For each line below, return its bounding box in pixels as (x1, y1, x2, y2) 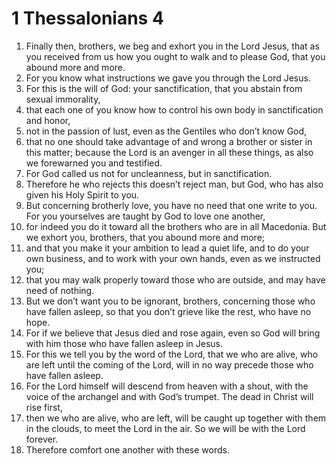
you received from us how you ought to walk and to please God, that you (25, 50, 326, 62)
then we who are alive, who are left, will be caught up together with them (25, 412, 327, 424)
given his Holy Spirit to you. (25, 188, 140, 201)
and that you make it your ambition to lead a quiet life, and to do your (25, 242, 310, 254)
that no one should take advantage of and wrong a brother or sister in (25, 135, 313, 147)
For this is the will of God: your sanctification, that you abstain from (25, 82, 303, 94)
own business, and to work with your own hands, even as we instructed (25, 252, 321, 264)
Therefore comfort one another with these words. (25, 443, 230, 456)
